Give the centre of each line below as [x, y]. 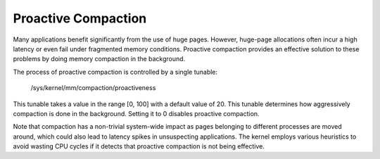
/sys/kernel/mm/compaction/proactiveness [93, 88]
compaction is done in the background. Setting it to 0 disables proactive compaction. [136, 113]
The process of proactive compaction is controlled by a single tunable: [115, 72]
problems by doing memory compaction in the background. [99, 59]
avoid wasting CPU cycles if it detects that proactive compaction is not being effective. [139, 146]
